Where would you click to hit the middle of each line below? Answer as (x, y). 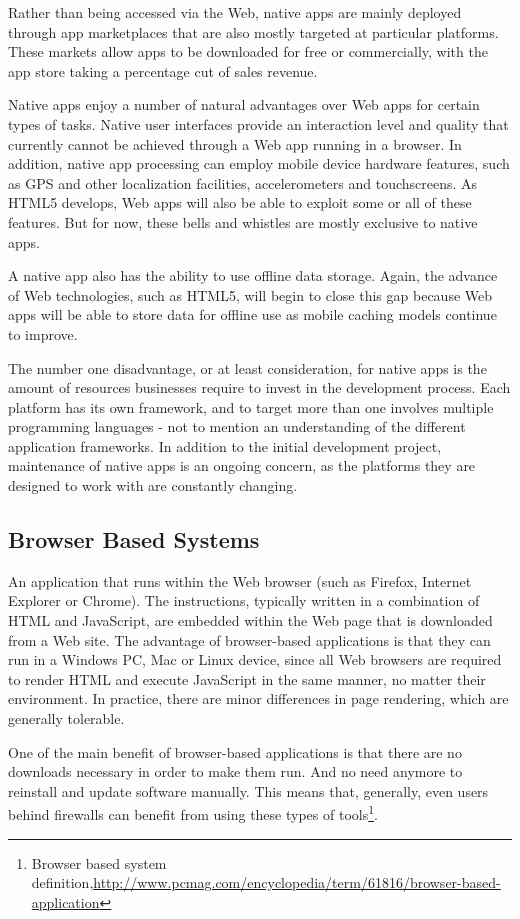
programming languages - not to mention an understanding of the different (237, 426)
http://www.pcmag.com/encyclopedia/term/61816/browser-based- (297, 882)
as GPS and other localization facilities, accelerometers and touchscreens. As (243, 182)
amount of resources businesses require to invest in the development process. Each (259, 387)
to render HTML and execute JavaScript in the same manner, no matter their (247, 678)
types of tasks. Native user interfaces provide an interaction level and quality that (258, 123)
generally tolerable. (66, 718)
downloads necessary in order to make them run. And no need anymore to (235, 771)
